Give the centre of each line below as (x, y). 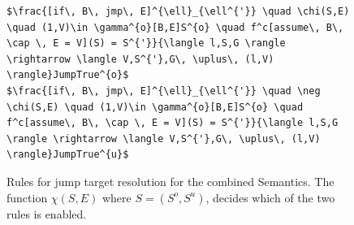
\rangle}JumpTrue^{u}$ (68, 155)
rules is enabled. (47, 213)
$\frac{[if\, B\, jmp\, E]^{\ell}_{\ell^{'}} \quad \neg (164, 91)
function (27, 197)
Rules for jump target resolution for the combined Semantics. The (171, 181)
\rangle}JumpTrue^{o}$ (68, 75)
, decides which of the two (270, 197)
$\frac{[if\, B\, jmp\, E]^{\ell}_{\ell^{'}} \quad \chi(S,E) (178, 11)
